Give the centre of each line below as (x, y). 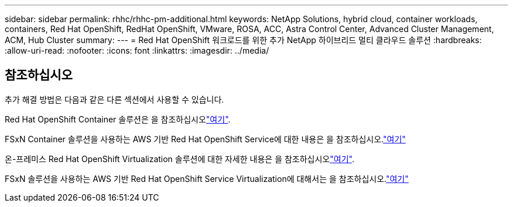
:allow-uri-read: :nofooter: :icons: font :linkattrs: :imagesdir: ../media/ (137, 50)
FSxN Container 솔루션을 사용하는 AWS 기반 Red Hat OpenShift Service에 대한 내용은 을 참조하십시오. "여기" (205, 139)
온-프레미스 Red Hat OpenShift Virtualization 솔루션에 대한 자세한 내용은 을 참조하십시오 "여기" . (179, 159)
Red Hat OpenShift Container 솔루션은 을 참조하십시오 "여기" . (118, 119)
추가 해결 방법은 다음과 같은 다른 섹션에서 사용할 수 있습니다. (114, 99)
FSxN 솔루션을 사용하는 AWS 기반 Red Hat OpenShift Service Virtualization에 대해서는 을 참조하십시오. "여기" (207, 178)
